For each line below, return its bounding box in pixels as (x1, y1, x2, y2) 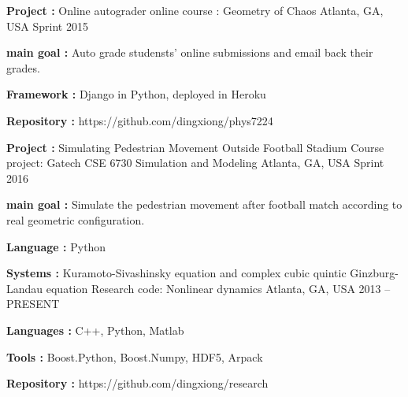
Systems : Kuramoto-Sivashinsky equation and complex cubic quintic (6, 265, 347, 281)
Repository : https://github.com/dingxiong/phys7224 (6, 112, 273, 128)
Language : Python (6, 238, 106, 254)
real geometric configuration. (6, 211, 145, 228)
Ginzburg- (350, 265, 399, 281)
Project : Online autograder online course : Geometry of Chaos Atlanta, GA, (6, 2, 384, 18)
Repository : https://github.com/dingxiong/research (6, 375, 269, 391)
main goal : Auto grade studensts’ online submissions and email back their (6, 44, 373, 61)
